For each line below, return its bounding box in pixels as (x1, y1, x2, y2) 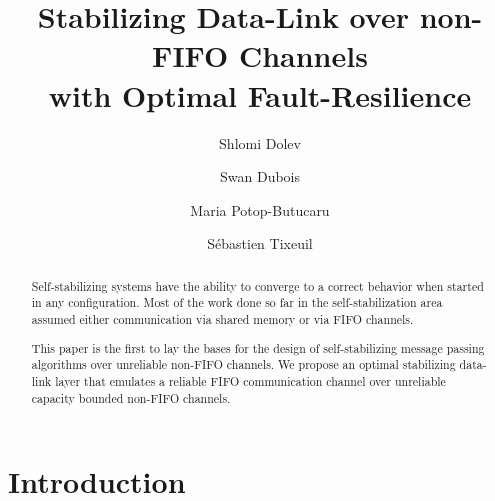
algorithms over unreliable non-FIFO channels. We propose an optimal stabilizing (31, 356, 456, 373)
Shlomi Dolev (219, 132, 301, 153)
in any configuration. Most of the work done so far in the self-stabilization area (31, 294, 443, 311)
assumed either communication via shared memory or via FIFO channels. (31, 310, 414, 327)
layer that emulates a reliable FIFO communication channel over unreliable (55, 372, 446, 389)
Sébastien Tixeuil (207, 233, 313, 254)
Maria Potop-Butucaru (190, 199, 330, 220)
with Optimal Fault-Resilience (48, 74, 472, 115)
